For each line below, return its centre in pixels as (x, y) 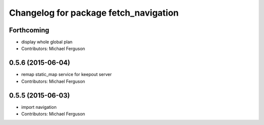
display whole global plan (47, 42)
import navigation (39, 107)
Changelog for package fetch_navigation (94, 13)
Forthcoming (29, 30)
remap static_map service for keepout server (66, 75)
